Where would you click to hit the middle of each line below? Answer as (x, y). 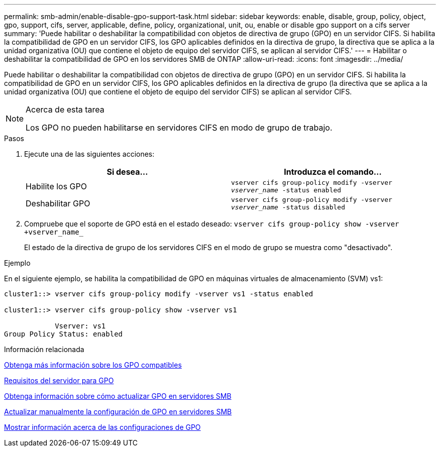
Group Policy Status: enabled (64, 334)
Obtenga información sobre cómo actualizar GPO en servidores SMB (118, 396)
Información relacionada (44, 349)
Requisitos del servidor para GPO (59, 380)
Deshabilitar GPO (58, 203)
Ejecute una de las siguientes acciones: (89, 154)
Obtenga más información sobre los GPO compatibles (93, 365)
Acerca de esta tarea (65, 109)
